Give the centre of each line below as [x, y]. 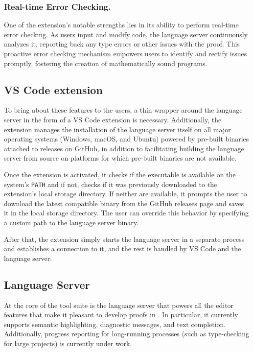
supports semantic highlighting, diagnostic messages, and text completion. [115, 324]
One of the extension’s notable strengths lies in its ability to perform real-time [121, 25]
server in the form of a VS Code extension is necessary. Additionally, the [113, 119]
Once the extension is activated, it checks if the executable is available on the [120, 174]
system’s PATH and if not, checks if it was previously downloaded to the [111, 184]
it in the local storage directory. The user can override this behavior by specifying [126, 213]
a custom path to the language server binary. [71, 222]
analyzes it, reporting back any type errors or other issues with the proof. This [122, 44]
